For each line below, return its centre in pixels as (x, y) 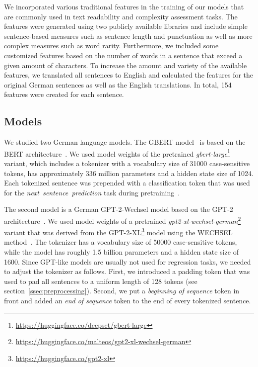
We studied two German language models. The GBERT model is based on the (125, 142)
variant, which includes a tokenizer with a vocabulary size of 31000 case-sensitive (127, 163)
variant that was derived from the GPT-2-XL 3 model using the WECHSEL (118, 231)
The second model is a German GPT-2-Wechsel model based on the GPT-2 (119, 209)
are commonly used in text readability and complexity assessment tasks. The (121, 16)
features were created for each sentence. (64, 94)
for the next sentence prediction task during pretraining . (92, 192)
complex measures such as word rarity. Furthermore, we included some (111, 46)
